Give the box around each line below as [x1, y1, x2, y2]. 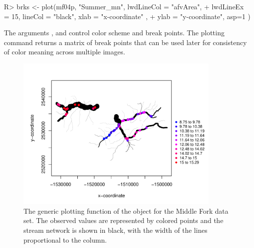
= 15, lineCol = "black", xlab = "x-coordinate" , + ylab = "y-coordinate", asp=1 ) [4, 11, 251, 21]
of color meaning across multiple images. [4, 47, 125, 57]
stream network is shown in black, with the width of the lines [23, 225, 208, 235]
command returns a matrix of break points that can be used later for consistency [4, 37, 247, 47]
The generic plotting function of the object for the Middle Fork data [23, 205, 229, 216]
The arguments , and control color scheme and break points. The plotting [4, 27, 225, 38]
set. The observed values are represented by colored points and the [23, 215, 224, 225]
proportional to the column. [23, 234, 107, 245]
